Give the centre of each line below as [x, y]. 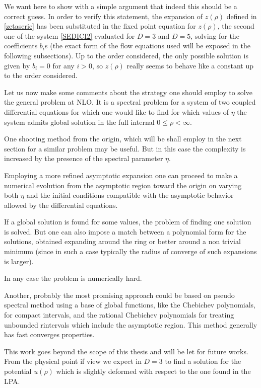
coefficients [21, 46]
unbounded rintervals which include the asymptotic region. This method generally [131, 324]
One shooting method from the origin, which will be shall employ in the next [123, 139]
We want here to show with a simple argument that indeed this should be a [121, 6]
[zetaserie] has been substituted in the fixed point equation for [100, 26]
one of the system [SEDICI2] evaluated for [70, 35]
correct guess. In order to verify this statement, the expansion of [104, 16]
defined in [242, 16]
